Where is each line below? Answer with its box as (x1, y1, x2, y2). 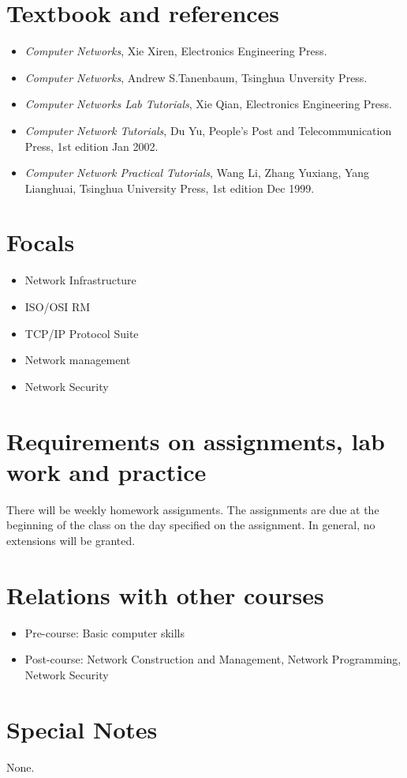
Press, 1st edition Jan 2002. (24, 137, 159, 154)
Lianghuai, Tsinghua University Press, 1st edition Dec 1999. (24, 179, 315, 196)
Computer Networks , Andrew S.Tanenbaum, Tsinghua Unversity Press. (24, 69, 368, 85)
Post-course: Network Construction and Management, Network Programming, (24, 651, 401, 667)
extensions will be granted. (6, 532, 136, 548)
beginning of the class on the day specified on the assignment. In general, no (6, 517, 375, 533)
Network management (24, 351, 131, 368)
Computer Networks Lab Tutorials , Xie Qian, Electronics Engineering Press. (24, 96, 392, 112)
